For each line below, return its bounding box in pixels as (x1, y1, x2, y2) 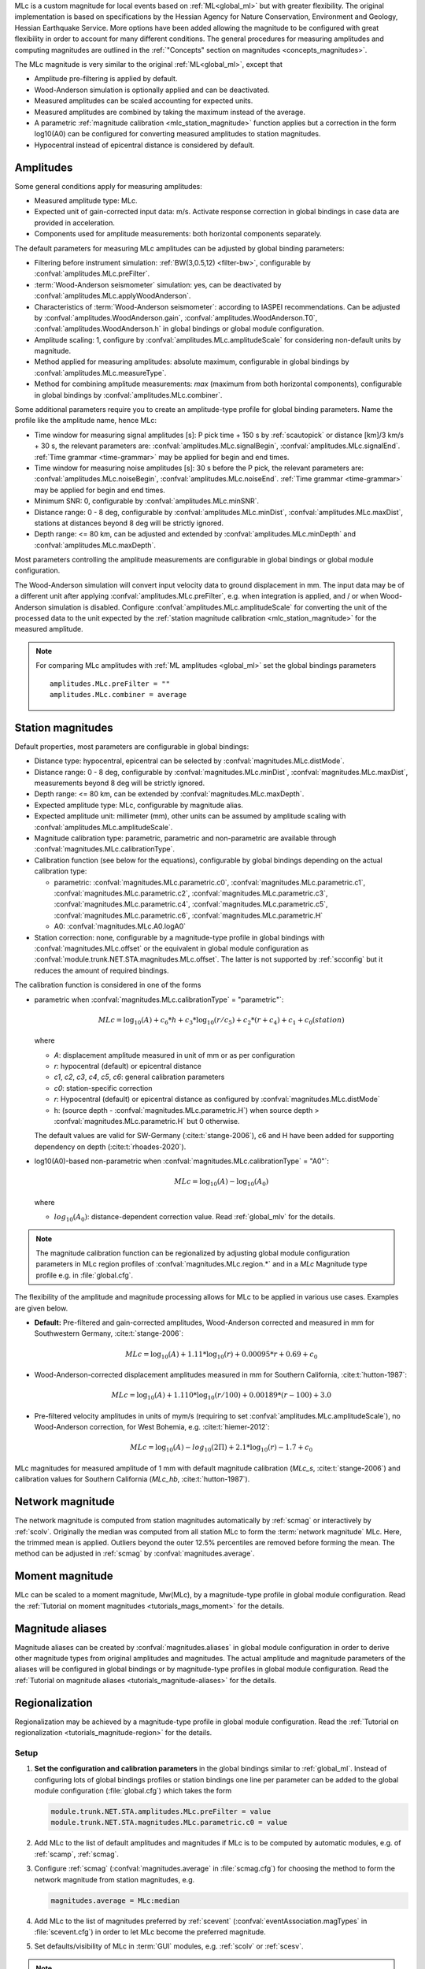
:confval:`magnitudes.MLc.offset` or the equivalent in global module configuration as (34, 944, 309, 953)
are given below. (14, 1303, 68, 1313)
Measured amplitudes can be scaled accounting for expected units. (34, 96, 253, 106)
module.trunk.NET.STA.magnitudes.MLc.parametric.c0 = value (50, 1818, 288, 1827)
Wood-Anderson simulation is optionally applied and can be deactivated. (34, 85, 270, 95)
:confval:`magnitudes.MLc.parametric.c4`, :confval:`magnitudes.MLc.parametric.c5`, (54, 899, 328, 909)
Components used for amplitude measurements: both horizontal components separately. (34, 229, 322, 239)
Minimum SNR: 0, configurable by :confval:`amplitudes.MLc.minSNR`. (34, 496, 260, 506)
